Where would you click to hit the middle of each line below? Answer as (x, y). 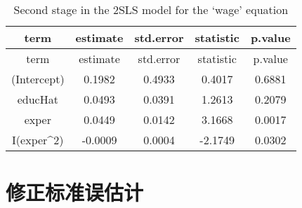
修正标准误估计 (75, 192)
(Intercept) (38, 79)
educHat (38, 99)
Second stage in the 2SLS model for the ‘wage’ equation (151, 9)
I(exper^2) (38, 140)
